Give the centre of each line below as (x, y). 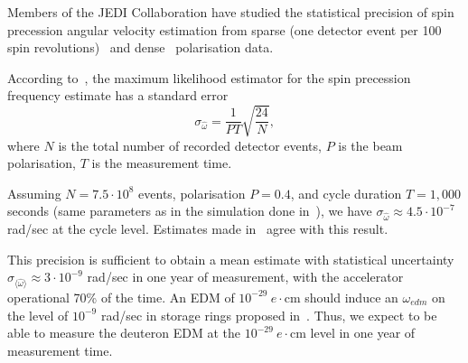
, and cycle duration (346, 193)
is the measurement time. (162, 163)
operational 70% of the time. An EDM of (121, 297)
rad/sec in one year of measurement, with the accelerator (245, 277)
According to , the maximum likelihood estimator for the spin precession (209, 77)
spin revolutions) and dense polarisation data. (140, 47)
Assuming (34, 193)
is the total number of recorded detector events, (190, 145)
